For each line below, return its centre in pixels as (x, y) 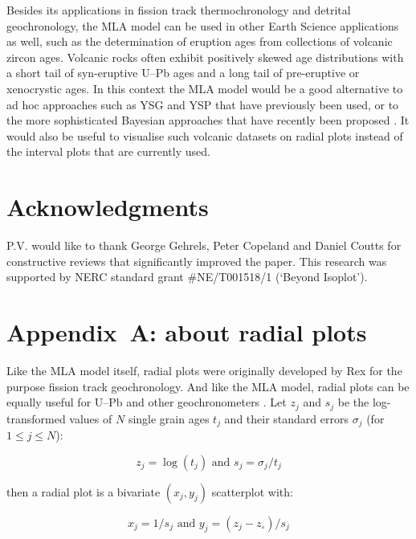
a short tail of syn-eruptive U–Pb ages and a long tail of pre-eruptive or (183, 73)
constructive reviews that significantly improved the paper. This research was (197, 261)
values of (91, 418)
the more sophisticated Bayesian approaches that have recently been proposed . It (208, 120)
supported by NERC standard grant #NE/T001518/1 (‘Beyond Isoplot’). (187, 277)
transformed (36, 418)
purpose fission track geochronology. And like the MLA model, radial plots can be (208, 386)
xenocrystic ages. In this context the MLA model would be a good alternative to (205, 88)
